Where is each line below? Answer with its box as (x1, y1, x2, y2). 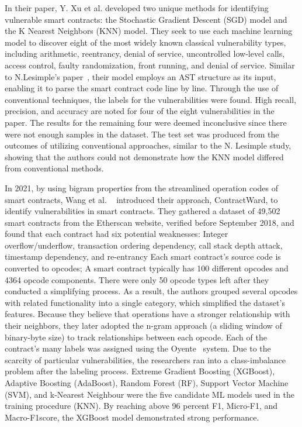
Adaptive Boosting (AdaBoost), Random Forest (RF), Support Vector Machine (5, 377, 289, 388)
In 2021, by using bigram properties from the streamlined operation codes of (5, 181, 279, 194)
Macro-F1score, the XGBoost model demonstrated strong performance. (5, 411, 259, 423)
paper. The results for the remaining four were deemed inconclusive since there (5, 116, 287, 128)
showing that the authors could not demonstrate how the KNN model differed (5, 150, 284, 163)
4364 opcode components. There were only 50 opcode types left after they (5, 273, 269, 285)
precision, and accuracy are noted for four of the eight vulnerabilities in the (5, 105, 275, 117)
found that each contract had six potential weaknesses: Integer (5, 228, 228, 240)
